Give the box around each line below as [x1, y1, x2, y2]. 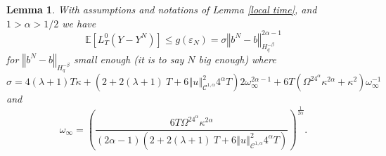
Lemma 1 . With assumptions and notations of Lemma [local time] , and [6, 2, 317, 16]
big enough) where [198, 51, 276, 66]
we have [62, 15, 96, 30]
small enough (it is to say [73, 51, 184, 66]
